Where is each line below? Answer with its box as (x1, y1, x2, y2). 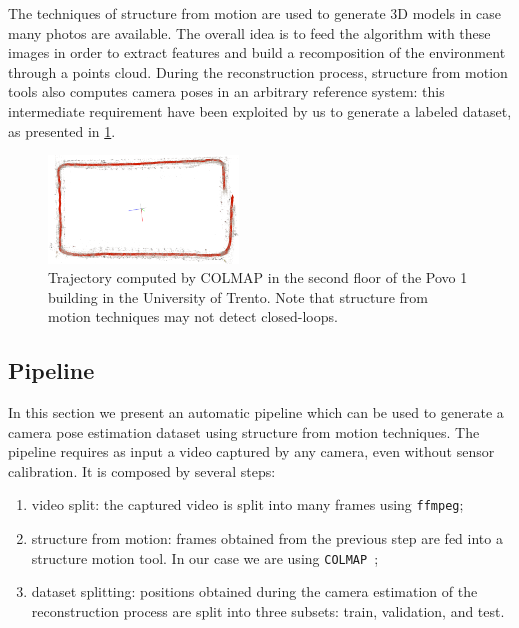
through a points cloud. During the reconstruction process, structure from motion (8, 61, 508, 82)
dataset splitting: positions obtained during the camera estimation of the (31, 581, 478, 602)
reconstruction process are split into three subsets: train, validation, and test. (31, 600, 505, 621)
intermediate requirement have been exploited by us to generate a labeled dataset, (8, 100, 512, 121)
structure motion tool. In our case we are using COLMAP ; (31, 547, 379, 568)
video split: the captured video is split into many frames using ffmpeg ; (31, 494, 464, 515)
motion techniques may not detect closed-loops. (48, 306, 338, 327)
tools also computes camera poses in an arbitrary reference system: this (8, 81, 445, 102)
